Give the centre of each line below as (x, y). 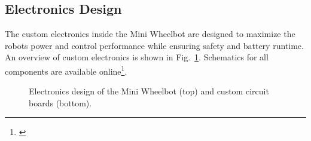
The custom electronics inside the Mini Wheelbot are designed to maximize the (150, 34)
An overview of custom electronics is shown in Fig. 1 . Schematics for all (137, 57)
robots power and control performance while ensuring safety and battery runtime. (154, 45)
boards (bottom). (60, 102)
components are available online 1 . (66, 70)
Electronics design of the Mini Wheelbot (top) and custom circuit (149, 91)
